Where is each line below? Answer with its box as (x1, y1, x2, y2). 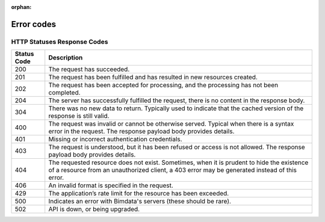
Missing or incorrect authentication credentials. (48, 135, 183, 144)
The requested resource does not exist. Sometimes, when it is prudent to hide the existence (48, 158, 309, 167)
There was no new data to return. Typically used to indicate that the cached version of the (48, 104, 304, 113)
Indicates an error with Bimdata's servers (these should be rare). (48, 197, 232, 206)
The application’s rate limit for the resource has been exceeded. (48, 190, 229, 198)
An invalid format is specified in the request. (48, 181, 174, 190)
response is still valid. (48, 112, 110, 120)
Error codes (11, 19, 57, 29)
